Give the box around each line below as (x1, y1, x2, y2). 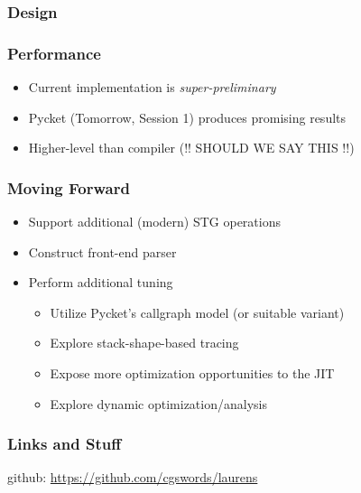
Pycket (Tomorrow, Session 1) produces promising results (28, 107, 347, 126)
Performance (7, 42, 101, 64)
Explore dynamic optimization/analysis (50, 394, 267, 413)
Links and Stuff (7, 433, 122, 455)
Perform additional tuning (28, 273, 173, 292)
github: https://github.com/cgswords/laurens (7, 468, 258, 487)
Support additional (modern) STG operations (28, 212, 281, 231)
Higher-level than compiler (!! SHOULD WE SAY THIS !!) (28, 138, 355, 157)
